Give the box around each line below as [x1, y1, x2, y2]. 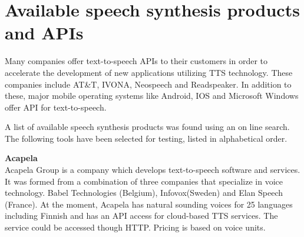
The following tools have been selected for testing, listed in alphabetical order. [5, 132, 288, 144]
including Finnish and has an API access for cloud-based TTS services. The [5, 209, 278, 222]
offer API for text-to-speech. [5, 101, 107, 113]
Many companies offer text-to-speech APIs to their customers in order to [5, 55, 267, 67]
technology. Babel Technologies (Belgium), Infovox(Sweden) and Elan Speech [5, 186, 283, 199]
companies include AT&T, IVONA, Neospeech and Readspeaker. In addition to [5, 78, 292, 90]
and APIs [5, 21, 84, 45]
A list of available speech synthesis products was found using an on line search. [5, 121, 290, 133]
